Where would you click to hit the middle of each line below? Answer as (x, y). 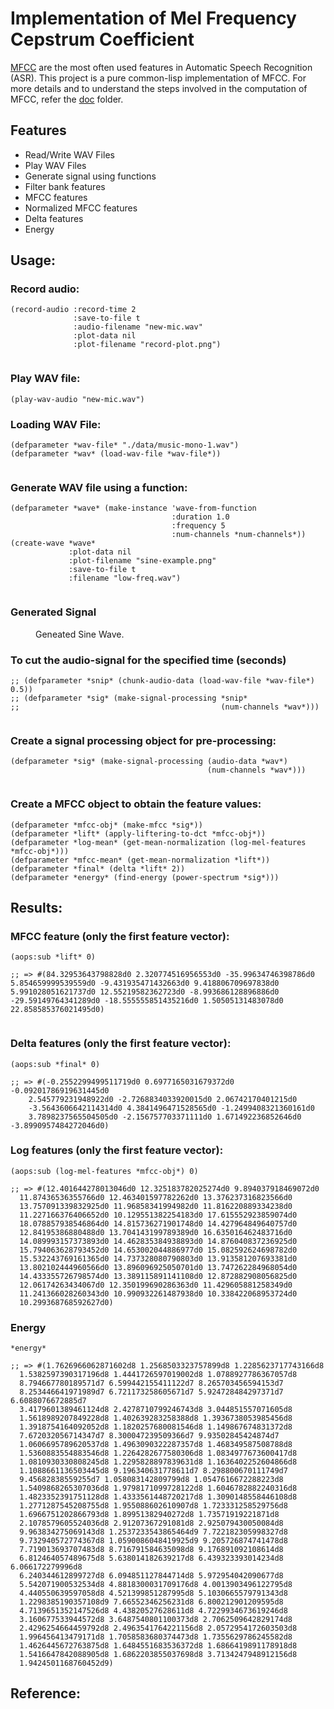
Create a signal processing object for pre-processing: (143, 740)
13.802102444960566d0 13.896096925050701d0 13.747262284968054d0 (158, 1267)
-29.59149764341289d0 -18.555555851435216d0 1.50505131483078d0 (147, 1001)
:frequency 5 (198, 526)
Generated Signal (53, 612)
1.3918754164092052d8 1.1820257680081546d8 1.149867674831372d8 (156, 1427)
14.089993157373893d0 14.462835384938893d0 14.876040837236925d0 (158, 1241)
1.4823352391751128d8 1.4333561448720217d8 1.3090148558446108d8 (158, 1497)
